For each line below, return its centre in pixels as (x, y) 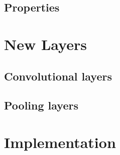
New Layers (45, 44)
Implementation (60, 142)
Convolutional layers (58, 76)
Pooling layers (41, 105)
